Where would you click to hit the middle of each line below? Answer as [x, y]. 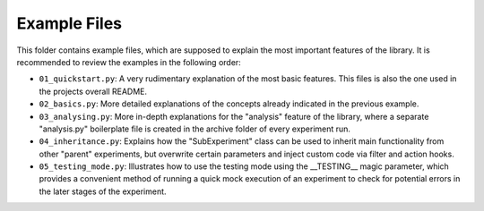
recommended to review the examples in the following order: [129, 62]
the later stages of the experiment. [103, 191]
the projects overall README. [93, 91]
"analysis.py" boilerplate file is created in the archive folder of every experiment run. [195, 129]
